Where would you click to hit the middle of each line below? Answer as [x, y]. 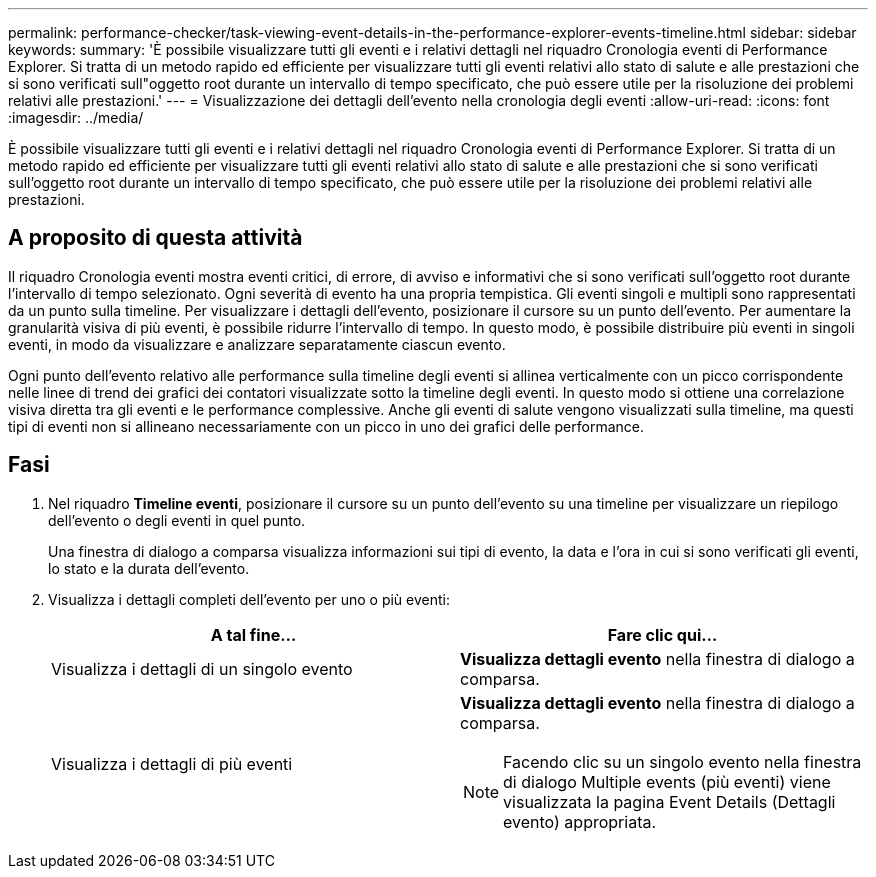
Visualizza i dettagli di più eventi [172, 763]
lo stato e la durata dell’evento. [149, 568]
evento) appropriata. [580, 821]
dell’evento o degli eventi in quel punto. [177, 520]
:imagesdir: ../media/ [76, 117]
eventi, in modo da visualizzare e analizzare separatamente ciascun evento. [257, 344]
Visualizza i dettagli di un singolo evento [202, 668]
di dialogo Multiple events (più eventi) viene [667, 781]
